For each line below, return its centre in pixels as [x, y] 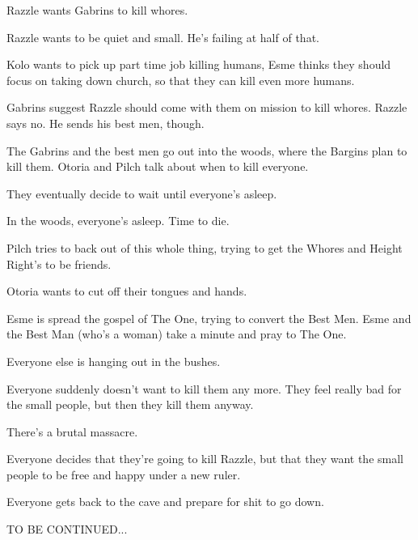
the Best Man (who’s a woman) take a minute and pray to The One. [177, 334]
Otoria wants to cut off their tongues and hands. [127, 291]
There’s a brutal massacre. [72, 431]
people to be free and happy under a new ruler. [124, 474]
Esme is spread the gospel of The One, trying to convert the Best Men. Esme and [209, 318]
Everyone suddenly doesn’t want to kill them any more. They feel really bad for [204, 388]
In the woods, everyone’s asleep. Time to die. [118, 221]
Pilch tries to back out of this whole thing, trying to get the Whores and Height [205, 247]
